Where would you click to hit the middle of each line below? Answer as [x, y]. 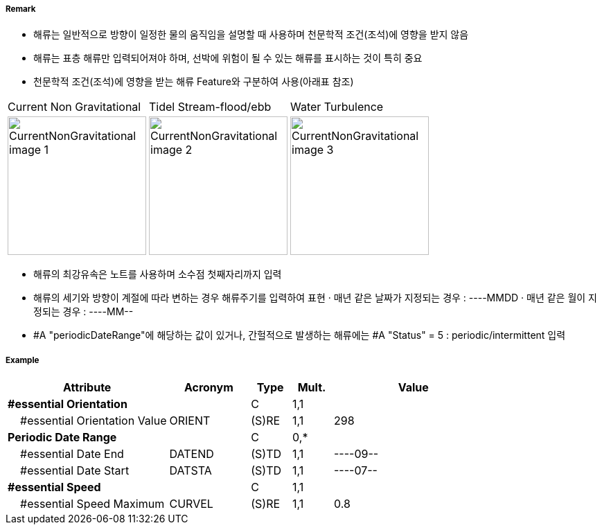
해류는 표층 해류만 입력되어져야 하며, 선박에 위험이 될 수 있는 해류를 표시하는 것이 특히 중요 [228, 58]
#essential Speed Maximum [92, 504]
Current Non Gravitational [74, 107]
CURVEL [191, 504]
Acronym [209, 388]
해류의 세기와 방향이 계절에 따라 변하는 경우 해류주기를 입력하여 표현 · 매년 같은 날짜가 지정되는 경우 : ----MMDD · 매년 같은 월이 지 [315, 298]
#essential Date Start [75, 471]
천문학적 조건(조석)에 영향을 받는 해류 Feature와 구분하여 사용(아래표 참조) [194, 82]
